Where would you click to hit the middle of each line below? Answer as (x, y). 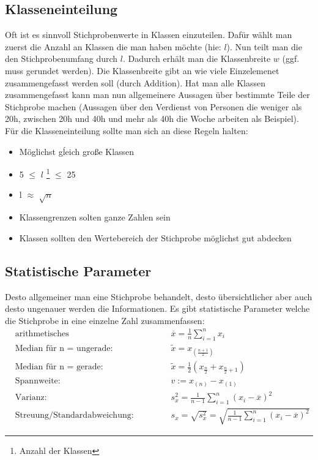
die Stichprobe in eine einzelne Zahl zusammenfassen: (105, 320)
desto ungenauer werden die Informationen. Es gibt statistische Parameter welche (157, 308)
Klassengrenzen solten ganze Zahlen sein (95, 217)
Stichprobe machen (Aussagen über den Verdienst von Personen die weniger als (153, 106)
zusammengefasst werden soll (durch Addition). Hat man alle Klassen (135, 82)
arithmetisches (42, 334)
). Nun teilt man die (264, 46)
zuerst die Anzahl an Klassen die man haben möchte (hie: (113, 46)
